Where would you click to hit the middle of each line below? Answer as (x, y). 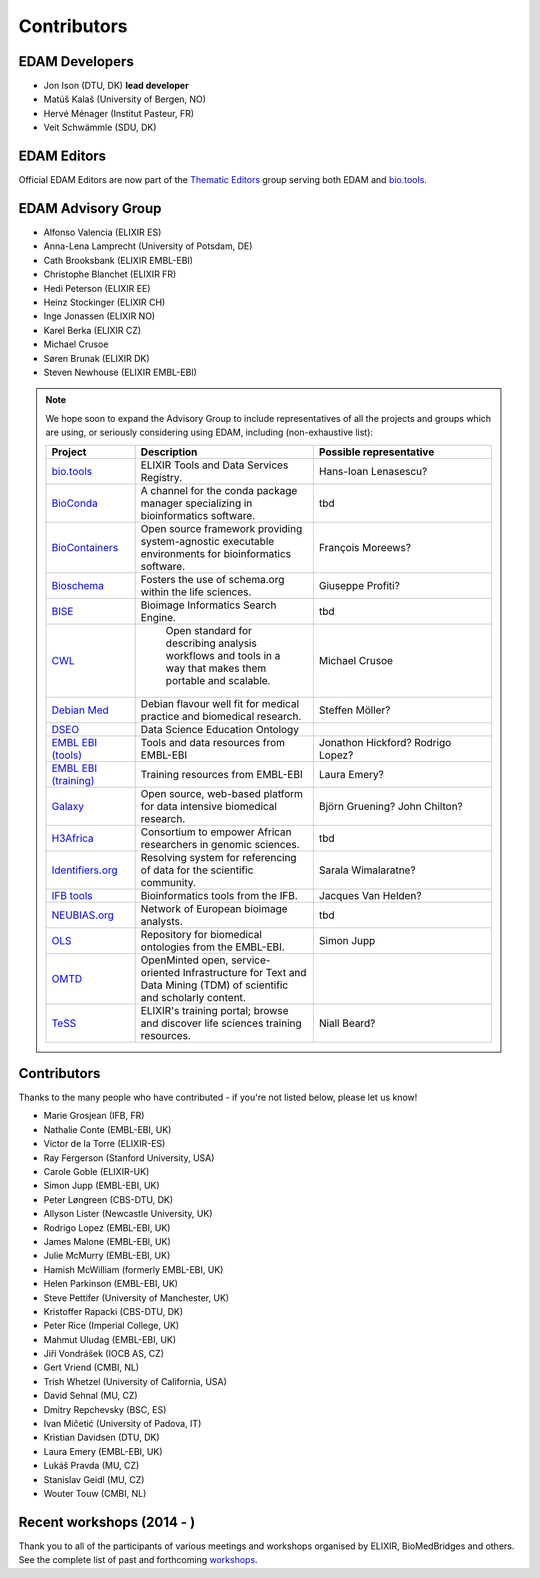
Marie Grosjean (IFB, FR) (94, 1116)
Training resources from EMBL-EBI (222, 774)
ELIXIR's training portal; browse (214, 1010)
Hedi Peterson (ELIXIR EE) (97, 288)
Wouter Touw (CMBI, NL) (95, 1493)
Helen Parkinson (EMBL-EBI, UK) (111, 1284)
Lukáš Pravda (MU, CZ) (91, 1466)
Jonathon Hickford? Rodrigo (385, 742)
